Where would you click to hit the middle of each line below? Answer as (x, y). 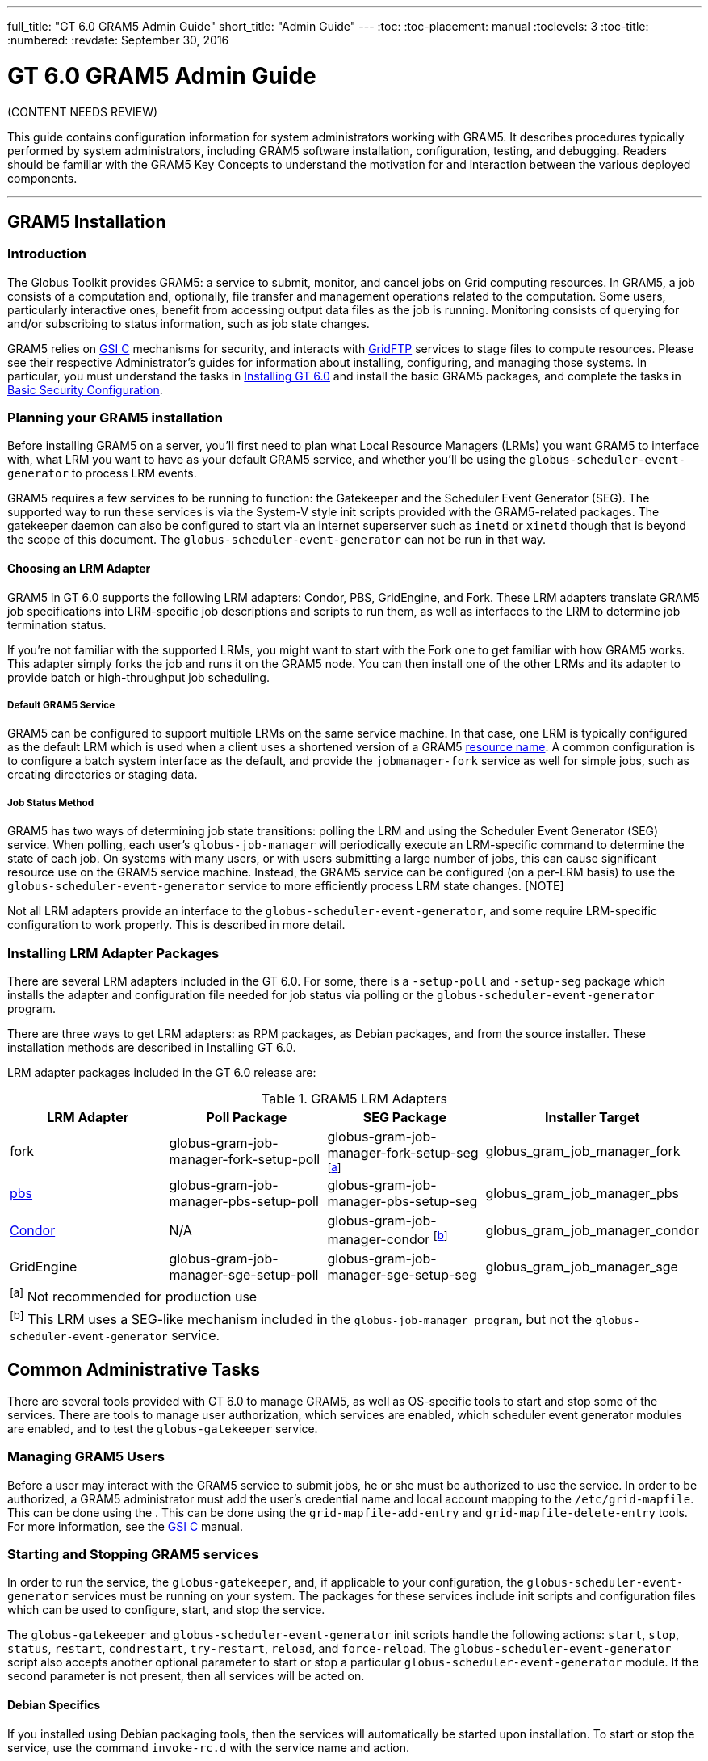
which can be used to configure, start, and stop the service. (166, 1610)
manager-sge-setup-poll (244, 1275)
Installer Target (592, 1117)
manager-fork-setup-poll (245, 1159)
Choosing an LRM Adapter (79, 569)
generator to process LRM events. (102, 473)
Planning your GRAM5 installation (115, 418)
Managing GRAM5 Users (86, 1457)
